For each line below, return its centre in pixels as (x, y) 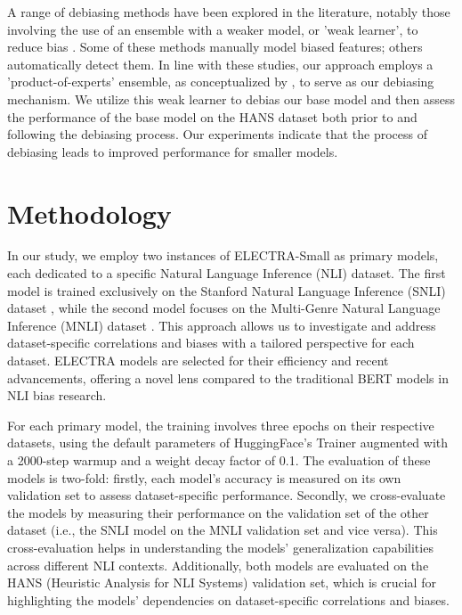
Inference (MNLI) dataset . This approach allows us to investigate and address (222, 325)
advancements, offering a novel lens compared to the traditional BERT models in (228, 377)
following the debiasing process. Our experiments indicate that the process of (217, 134)
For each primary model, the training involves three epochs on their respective (221, 425)
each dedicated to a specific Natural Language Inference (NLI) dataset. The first (227, 273)
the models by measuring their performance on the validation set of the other (218, 512)
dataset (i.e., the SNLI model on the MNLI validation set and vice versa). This (223, 530)
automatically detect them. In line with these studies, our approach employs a (220, 64)
